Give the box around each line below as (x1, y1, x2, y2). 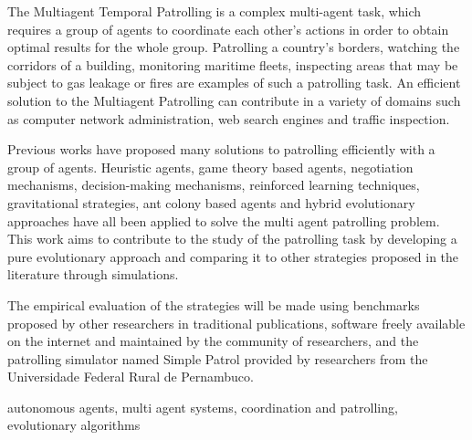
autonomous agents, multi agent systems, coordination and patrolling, (7, 397, 398, 416)
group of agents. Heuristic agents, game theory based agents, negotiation (7, 157, 414, 176)
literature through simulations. (7, 265, 179, 284)
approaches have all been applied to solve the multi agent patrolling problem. (7, 211, 440, 230)
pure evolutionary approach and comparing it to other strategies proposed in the (7, 246, 459, 266)
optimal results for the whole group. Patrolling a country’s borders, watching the (7, 37, 460, 57)
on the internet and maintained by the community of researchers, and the (7, 331, 419, 351)
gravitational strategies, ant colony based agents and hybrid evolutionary (7, 193, 415, 212)
